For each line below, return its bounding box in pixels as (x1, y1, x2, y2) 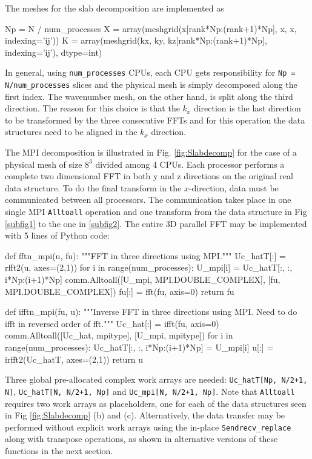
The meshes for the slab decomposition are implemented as (5, 2, 224, 14)
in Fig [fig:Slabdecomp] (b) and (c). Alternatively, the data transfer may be (5, 409, 285, 421)
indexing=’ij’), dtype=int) (5, 45, 102, 58)
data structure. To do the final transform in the (5, 181, 182, 194)
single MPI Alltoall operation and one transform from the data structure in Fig (5, 205, 307, 218)
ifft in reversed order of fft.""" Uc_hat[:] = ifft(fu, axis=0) (5, 317, 219, 329)
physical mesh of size (5, 157, 82, 170)
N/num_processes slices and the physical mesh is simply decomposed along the (5, 78, 297, 91)
